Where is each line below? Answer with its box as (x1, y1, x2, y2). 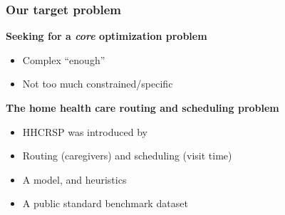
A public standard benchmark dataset (22, 196, 188, 211)
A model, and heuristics (22, 172, 127, 187)
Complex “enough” (22, 52, 105, 67)
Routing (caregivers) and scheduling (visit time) (22, 148, 232, 163)
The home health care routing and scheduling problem (6, 100, 279, 115)
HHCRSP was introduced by (22, 124, 147, 139)
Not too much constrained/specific (22, 76, 173, 91)
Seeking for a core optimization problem (6, 28, 207, 43)
